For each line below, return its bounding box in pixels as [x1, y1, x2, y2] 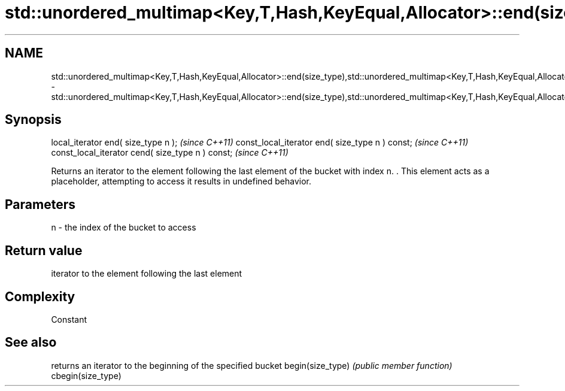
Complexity [5, 289, 75, 304]
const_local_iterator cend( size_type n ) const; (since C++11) [51, 147, 288, 158]
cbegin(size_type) [51, 370, 121, 381]
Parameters [5, 196, 75, 212]
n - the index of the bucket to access [51, 222, 196, 233]
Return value [5, 243, 83, 258]
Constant [51, 314, 87, 325]
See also [5, 335, 57, 350]
